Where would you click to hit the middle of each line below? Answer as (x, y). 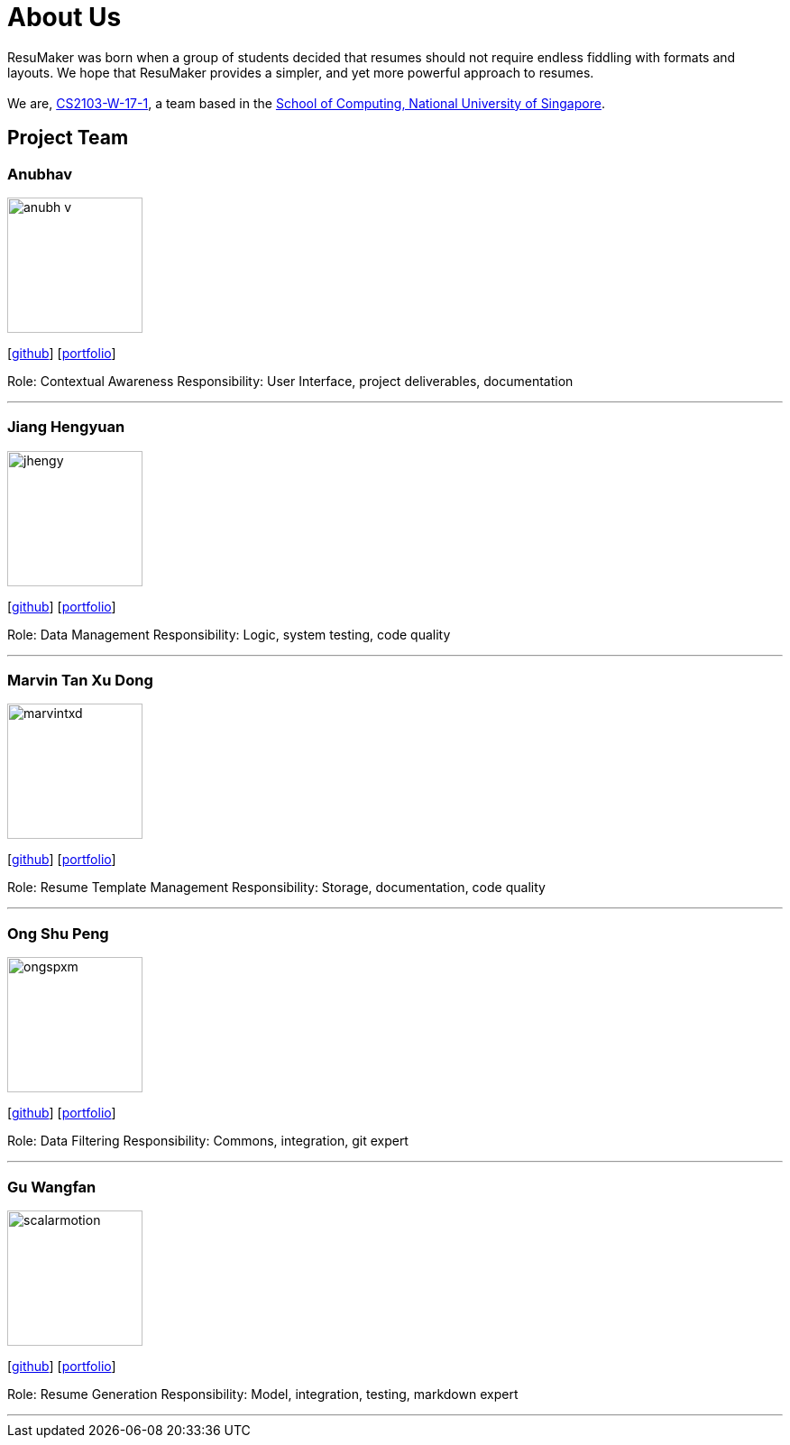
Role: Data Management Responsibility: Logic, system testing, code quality (229, 634)
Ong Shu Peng (58, 933)
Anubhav (40, 174)
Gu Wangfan (52, 1187)
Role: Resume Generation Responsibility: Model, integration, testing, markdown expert (263, 1394)
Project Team (68, 138)
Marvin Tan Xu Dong (80, 681)
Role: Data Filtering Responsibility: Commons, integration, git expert (208, 1141)
